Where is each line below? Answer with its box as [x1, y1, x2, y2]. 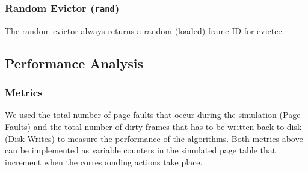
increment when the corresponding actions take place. [5, 155, 203, 168]
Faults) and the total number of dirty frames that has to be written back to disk [5, 120, 302, 132]
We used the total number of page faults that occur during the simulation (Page [5, 108, 301, 121]
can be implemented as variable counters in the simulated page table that [5, 144, 276, 156]
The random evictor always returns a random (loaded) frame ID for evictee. [5, 24, 285, 37]
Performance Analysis [5, 53, 143, 72]
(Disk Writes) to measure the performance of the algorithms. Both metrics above [5, 132, 303, 144]
